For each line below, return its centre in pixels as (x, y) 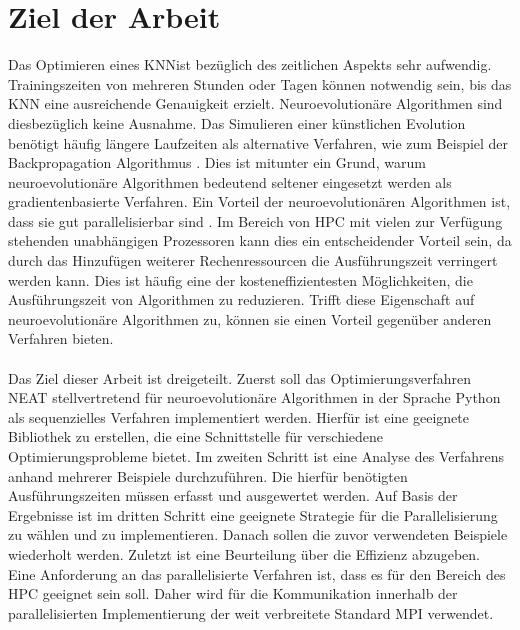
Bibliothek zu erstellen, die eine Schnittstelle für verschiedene (196, 436)
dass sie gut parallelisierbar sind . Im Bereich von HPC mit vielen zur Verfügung (255, 220)
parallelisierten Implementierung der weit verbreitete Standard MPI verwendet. (251, 612)
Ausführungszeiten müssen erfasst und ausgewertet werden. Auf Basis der (233, 495)
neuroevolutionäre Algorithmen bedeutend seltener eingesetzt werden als (230, 181)
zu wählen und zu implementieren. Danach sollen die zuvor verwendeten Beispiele (258, 534)
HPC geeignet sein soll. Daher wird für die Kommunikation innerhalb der (233, 593)
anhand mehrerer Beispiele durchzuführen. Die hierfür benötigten (208, 475)
